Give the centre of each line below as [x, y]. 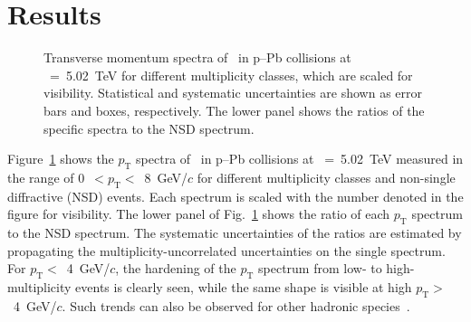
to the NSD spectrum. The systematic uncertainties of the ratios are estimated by [235, 233]
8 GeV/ [166, 177]
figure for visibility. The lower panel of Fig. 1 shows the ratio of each [199, 214]
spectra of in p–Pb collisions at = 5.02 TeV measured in [300, 159]
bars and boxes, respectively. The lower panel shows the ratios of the [234, 110]
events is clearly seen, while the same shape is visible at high [244, 287]
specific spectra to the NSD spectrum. [149, 128]
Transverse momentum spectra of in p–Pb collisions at [197, 57]
